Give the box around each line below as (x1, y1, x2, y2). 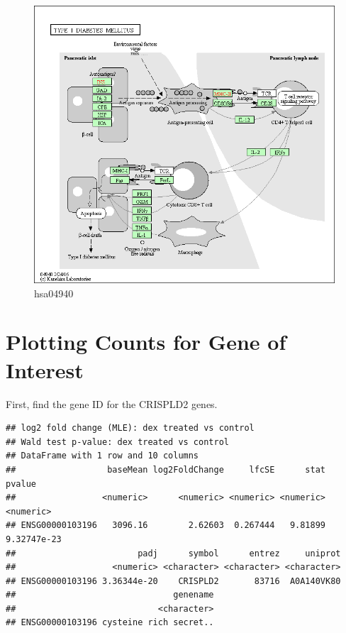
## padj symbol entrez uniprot (6, 548, 341, 558)
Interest (6, 355, 84, 384)
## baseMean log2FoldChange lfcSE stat (6, 464, 326, 475)
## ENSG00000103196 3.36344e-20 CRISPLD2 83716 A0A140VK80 (6, 576, 341, 586)
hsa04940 (34, 285, 74, 300)
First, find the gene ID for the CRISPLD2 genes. (6, 396, 218, 411)
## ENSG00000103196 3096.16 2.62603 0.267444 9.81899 (6, 520, 326, 531)
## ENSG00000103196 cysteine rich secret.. (6, 617, 214, 628)
